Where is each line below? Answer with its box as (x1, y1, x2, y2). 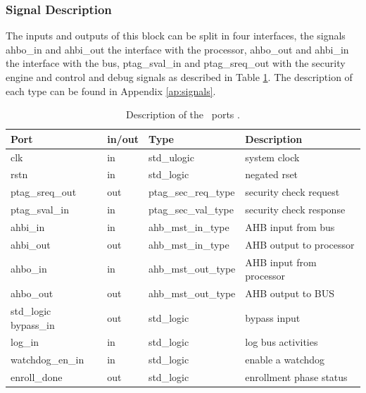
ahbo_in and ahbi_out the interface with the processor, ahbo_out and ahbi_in (6, 42, 349, 56)
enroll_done (11, 370, 63, 385)
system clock (245, 149, 300, 164)
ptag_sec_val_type (148, 202, 234, 217)
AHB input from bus (245, 220, 335, 234)
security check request (245, 185, 340, 199)
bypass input (245, 310, 301, 325)
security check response (245, 202, 346, 217)
